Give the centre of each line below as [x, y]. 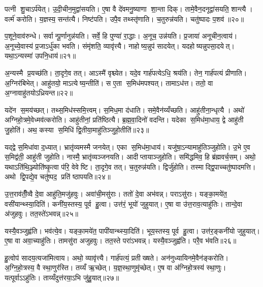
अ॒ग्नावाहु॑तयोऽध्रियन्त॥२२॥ [39, 93]
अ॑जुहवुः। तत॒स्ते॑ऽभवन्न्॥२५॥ [41, 214]
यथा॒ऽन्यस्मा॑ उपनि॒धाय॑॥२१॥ [40, 56]
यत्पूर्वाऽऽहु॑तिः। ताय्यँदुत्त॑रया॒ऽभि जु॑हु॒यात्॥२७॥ [62, 278]
